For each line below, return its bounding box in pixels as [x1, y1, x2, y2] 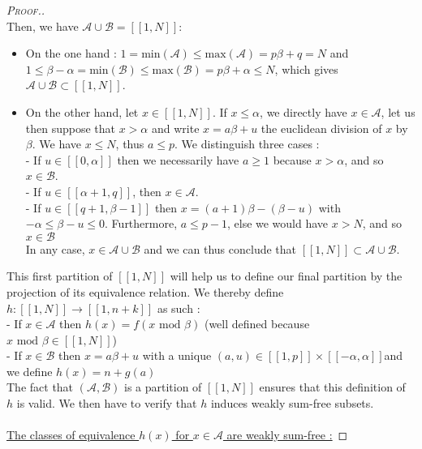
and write [151, 119, 200, 136]
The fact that [6, 378, 74, 396]
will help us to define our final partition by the [170, 267, 403, 284]
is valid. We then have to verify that [16, 395, 197, 412]
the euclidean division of [261, 119, 382, 136]
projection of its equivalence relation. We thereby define [6, 283, 284, 300]
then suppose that [25, 119, 116, 136]
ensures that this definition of [259, 378, 406, 396]
